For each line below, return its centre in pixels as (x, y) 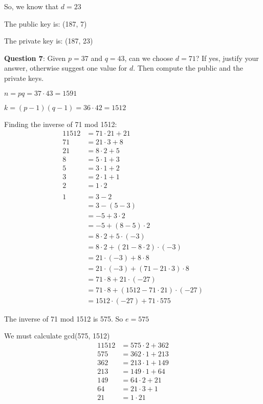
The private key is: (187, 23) (49, 41)
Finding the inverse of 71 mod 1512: (61, 124)
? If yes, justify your (227, 58)
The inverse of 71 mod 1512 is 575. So (64, 318)
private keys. (24, 78)
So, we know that (31, 6)
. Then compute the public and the (188, 68)
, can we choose (149, 58)
